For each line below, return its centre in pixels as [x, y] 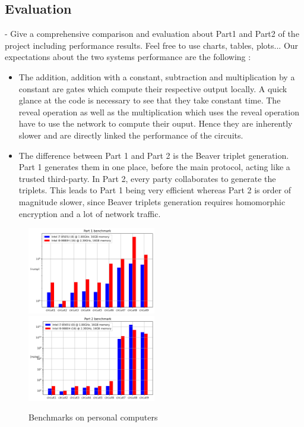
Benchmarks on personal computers [93, 417]
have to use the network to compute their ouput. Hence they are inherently [156, 123]
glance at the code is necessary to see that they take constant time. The [150, 100]
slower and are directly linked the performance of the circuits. [131, 135]
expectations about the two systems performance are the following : [128, 57]
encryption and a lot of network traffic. [90, 213]
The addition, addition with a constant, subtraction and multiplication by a [157, 76]
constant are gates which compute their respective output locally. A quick [153, 88]
